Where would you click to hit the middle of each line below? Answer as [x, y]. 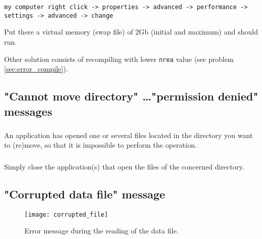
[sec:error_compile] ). [36, 69]
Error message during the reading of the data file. [102, 231]
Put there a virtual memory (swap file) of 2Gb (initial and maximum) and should [131, 32]
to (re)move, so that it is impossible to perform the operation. [101, 145]
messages [28, 111]
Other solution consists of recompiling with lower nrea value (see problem [119, 59]
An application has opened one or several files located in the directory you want [128, 135]
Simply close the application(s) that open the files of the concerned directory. [124, 166]
